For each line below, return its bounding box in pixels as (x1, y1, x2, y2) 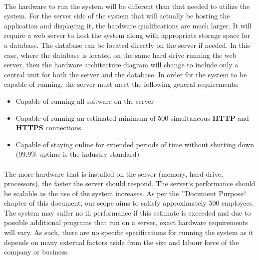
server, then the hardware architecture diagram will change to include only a (4, 59, 239, 70)
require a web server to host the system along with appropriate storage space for (4, 30, 251, 40)
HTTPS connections (15, 122, 81, 133)
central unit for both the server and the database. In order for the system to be (4, 69, 247, 79)
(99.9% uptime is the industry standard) (15, 149, 140, 159)
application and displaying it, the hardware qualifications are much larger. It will (4, 20, 252, 30)
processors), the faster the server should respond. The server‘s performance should (4, 178, 256, 189)
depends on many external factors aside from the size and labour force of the (4, 237, 239, 247)
